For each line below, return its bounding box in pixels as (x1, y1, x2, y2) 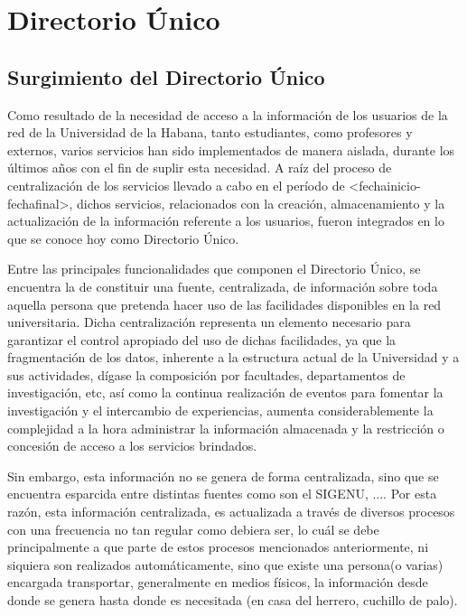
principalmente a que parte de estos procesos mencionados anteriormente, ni (7, 537, 429, 556)
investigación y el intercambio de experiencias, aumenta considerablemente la (7, 401, 434, 420)
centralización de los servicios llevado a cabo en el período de (7, 175, 345, 194)
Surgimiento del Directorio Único (7, 62, 325, 90)
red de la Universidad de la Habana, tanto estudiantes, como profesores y (7, 123, 413, 142)
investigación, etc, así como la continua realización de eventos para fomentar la (7, 383, 444, 402)
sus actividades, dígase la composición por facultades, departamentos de (7, 365, 406, 384)
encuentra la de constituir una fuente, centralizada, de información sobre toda (7, 276, 438, 295)
